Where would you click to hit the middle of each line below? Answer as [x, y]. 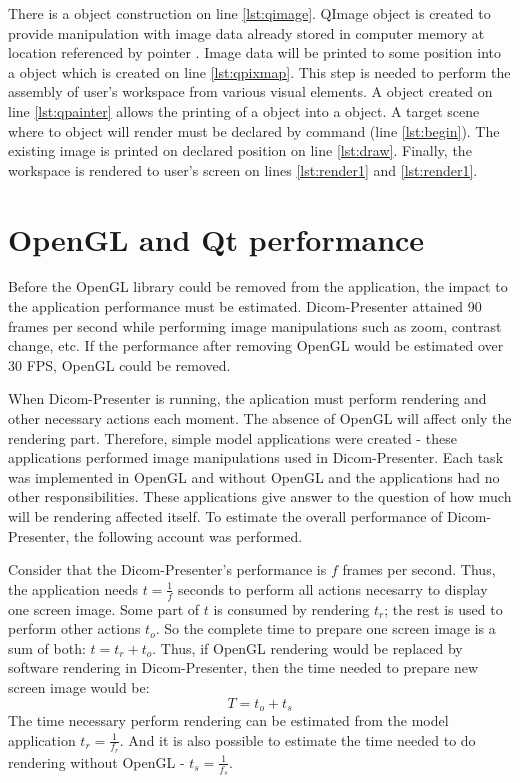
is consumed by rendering [291, 608]
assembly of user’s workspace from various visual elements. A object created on [250, 91]
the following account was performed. [188, 535]
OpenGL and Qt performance [216, 238]
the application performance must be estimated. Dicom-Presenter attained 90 [245, 306]
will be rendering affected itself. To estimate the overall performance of [225, 516]
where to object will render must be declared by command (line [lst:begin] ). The [254, 130]
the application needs [73, 588]
